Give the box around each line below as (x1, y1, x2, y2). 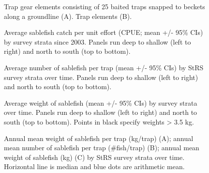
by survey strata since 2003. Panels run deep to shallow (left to (4, 36, 191, 47)
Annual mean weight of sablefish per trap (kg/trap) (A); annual (4, 133, 194, 143)
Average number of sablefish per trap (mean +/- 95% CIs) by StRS (4, 62, 204, 72)
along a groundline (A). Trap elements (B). (4, 11, 132, 21)
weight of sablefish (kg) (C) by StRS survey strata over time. (4, 152, 185, 162)
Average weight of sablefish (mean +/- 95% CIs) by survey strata (4, 97, 197, 108)
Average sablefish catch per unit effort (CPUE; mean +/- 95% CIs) (4, 27, 203, 37)
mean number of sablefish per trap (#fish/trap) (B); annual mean (4, 142, 199, 153)
